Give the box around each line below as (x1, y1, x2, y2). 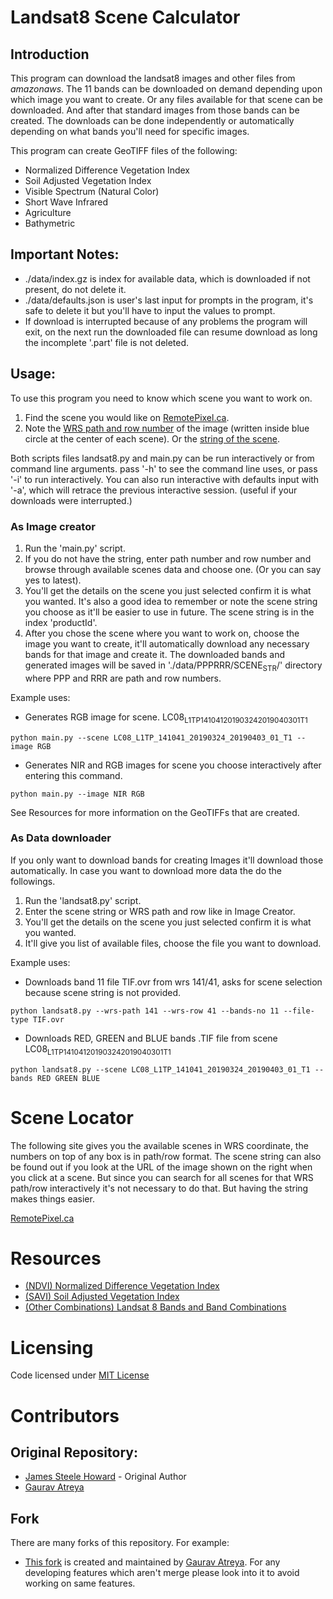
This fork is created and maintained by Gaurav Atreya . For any (24, 1556, 281, 1568)
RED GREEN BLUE (36, 1073, 101, 1083)
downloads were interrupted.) (10, 494, 133, 506)
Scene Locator (10, 1106, 134, 1129)
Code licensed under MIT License (10, 1369, 150, 1381)
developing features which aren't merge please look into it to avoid (24, 1567, 300, 1579)
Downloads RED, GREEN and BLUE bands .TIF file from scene (24, 1032, 278, 1044)
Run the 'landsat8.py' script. (24, 894, 142, 906)
